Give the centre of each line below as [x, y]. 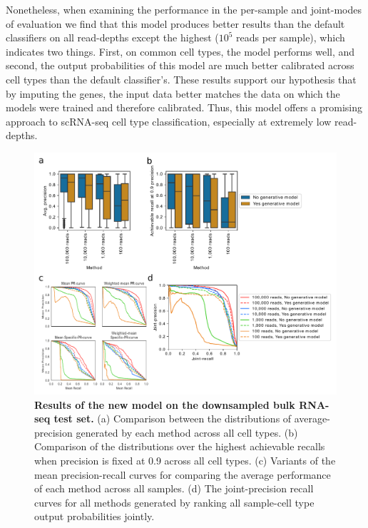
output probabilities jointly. [94, 516]
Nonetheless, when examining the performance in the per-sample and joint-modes [184, 9]
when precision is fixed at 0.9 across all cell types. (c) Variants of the [185, 461]
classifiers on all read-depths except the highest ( [112, 37]
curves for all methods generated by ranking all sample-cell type [174, 502]
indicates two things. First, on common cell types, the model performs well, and [180, 51]
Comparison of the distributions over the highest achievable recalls [180, 446]
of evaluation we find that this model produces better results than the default [175, 23]
